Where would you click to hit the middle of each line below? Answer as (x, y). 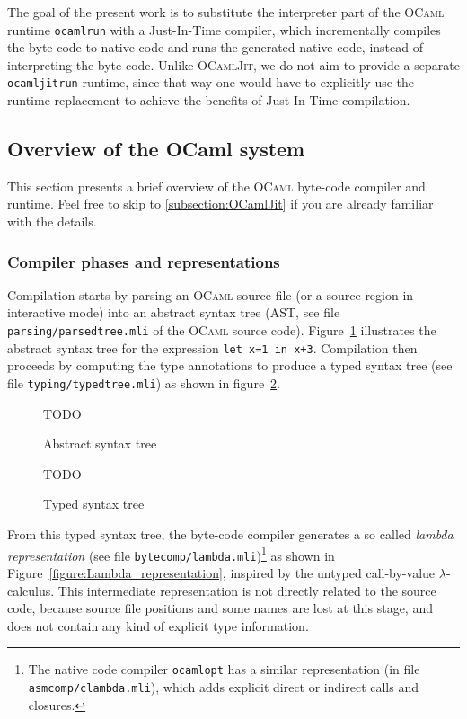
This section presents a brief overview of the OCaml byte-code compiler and (216, 186)
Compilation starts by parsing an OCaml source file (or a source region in (211, 294)
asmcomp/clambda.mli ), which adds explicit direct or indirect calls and (223, 686)
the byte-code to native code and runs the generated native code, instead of (215, 47)
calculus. (31, 590)
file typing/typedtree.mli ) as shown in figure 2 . (144, 382)
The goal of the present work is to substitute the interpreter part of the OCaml (226, 12)
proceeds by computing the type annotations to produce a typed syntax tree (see (230, 365)
